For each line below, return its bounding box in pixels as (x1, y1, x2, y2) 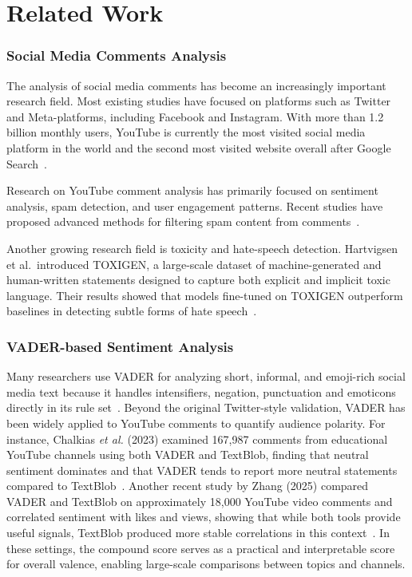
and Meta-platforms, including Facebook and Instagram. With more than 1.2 (6, 108, 384, 124)
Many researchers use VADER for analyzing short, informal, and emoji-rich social (6, 368, 406, 385)
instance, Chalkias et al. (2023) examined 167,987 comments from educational (6, 430, 388, 447)
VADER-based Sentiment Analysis (6, 336, 234, 356)
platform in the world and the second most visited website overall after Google (6, 139, 391, 156)
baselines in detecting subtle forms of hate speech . (6, 302, 257, 319)
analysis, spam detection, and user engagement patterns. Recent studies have (6, 197, 383, 214)
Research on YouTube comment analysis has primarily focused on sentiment (6, 182, 378, 199)
